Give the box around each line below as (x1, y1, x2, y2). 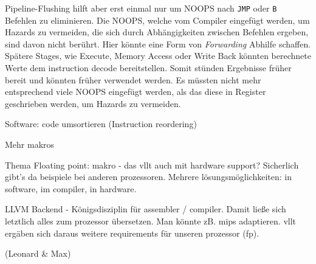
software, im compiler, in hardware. (5, 182, 137, 195)
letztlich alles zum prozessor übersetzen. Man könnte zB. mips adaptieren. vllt (5, 214, 297, 227)
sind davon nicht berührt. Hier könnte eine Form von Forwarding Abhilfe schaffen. (5, 37, 311, 50)
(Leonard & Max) (5, 247, 71, 260)
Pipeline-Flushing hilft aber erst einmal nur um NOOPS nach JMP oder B (5, 2, 277, 14)
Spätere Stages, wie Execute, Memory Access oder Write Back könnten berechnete (5, 49, 311, 62)
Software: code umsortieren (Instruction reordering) (5, 117, 197, 130)
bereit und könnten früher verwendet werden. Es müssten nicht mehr (5, 73, 261, 86)
